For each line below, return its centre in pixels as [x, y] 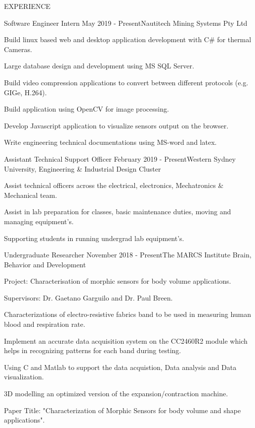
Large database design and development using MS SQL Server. [99, 66]
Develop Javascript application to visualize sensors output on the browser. [116, 125]
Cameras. [18, 49]
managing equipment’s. [39, 221]
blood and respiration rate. [45, 324]
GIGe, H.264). [25, 92]
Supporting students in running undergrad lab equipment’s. [94, 238]
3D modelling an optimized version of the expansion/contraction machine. [116, 394]
